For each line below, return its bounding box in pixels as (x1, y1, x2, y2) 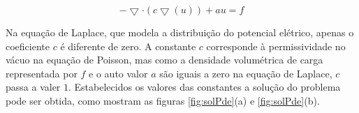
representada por (6, 66, 78, 80)
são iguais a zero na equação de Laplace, (159, 66, 332, 80)
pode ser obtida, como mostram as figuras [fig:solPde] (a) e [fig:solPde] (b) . (6, 93, 320, 107)
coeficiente (6, 38, 50, 53)
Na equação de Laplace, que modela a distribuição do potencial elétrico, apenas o (6, 25, 354, 39)
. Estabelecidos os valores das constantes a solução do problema (68, 80, 341, 94)
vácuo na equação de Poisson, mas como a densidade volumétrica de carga (6, 52, 323, 67)
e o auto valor (89, 66, 148, 80)
